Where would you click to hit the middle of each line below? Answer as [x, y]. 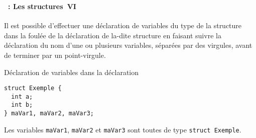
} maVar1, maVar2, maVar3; [49, 114]
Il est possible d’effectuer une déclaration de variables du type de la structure [123, 25]
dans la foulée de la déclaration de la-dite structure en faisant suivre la [113, 35]
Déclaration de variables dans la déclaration [72, 72]
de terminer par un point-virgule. [55, 55]
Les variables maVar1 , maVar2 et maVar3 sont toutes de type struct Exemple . [123, 129]
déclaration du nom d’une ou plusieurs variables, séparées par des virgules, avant [128, 45]
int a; [22, 96]
